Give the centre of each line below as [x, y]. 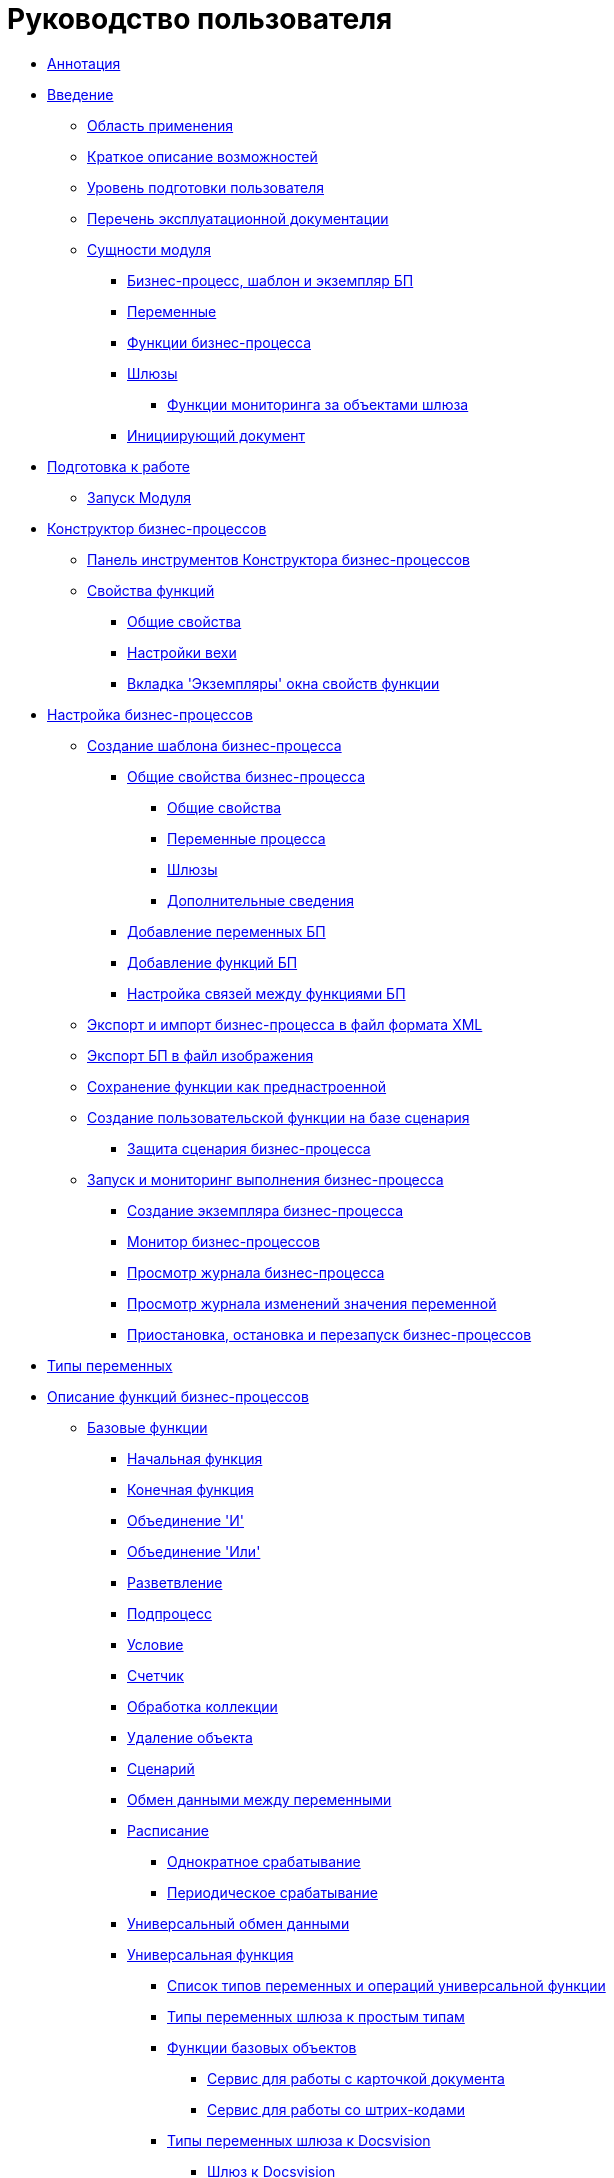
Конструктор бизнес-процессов [157, 528]
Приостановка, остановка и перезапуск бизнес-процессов [329, 1334]
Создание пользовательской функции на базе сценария [278, 1117]
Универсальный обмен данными [238, 1923]
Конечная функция [190, 1489]
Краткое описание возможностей [202, 156]
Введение [80, 94]
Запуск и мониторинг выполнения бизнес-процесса [265, 1179]
